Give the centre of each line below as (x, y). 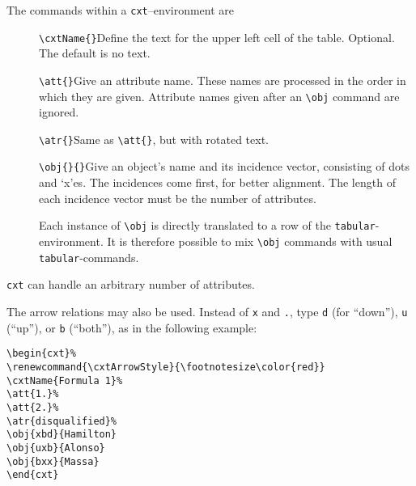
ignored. (59, 112)
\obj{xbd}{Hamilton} (62, 435)
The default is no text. (95, 53)
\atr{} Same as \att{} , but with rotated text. (154, 139)
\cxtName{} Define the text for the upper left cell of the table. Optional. (217, 37)
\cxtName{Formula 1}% (65, 380)
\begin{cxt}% (41, 354)
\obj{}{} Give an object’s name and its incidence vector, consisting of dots (224, 166)
